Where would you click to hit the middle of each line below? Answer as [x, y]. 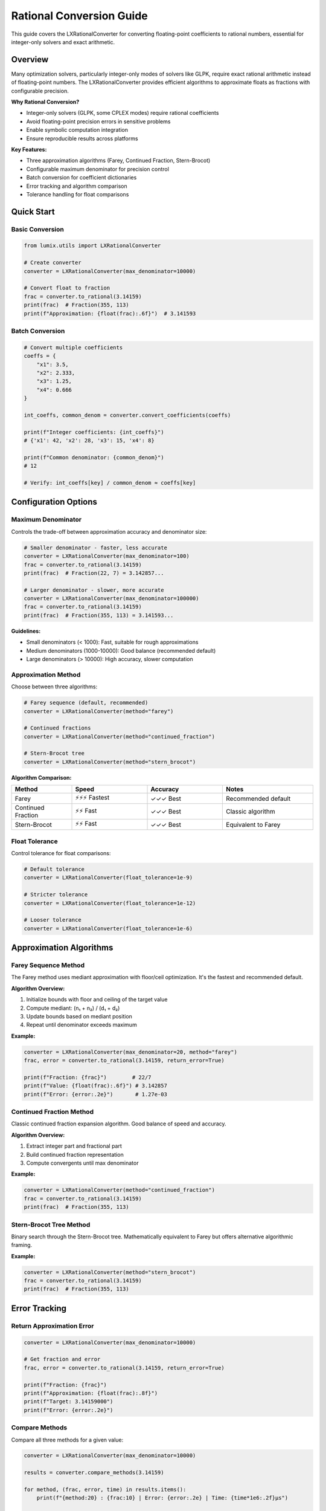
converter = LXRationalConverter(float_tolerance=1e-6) [108, 928]
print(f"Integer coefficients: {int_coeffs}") [94, 432]
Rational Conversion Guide [79, 16]
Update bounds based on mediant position [79, 1017]
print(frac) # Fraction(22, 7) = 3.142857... [94, 573]
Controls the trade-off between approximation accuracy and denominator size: [109, 531]
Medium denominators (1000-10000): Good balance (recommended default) [121, 650]
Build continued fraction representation [75, 1154]
